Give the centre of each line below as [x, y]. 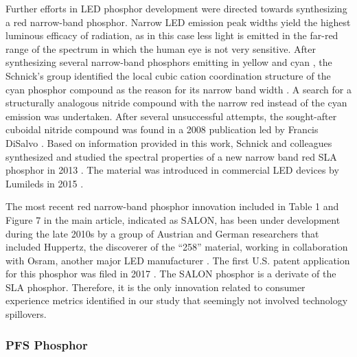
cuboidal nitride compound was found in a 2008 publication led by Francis [162, 129]
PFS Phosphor [47, 344]
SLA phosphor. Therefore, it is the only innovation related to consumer [156, 287]
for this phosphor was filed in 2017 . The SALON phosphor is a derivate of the [171, 274]
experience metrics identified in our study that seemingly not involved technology [177, 300]
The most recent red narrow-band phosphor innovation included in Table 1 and [172, 206]
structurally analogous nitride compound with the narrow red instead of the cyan [176, 103]
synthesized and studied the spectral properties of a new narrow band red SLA [171, 156]
